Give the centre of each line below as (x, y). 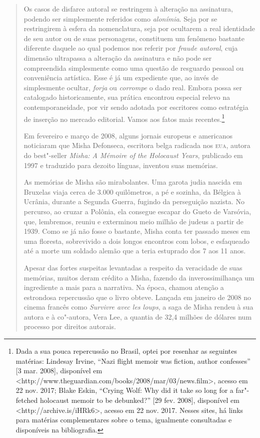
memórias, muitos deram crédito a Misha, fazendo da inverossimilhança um (139, 277)
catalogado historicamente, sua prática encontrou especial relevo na (127, 97)
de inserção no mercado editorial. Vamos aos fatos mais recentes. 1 (124, 118)
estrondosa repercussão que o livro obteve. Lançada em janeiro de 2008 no (137, 297)
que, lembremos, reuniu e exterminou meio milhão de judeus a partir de (133, 221)
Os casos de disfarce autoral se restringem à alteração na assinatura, (128, 9)
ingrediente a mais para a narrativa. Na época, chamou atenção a (124, 287)
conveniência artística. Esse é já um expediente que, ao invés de (121, 78)
